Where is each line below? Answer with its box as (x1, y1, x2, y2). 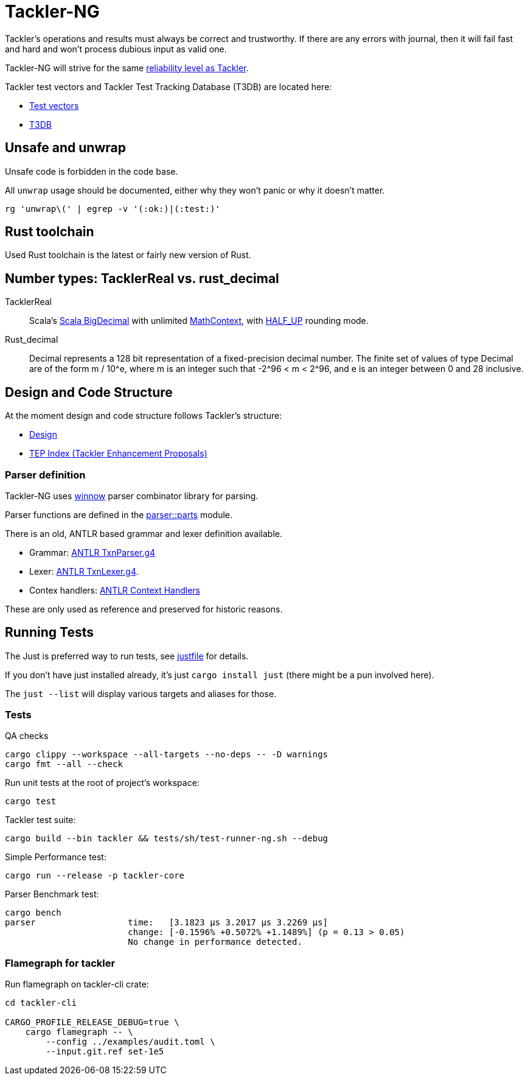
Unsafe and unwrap (5, 140, 126, 156)
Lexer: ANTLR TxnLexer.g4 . (29, 566, 139, 577)
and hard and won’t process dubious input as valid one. (5, 43, 227, 54)
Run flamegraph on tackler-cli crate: (5, 979, 149, 990)
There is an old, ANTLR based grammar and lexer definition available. (5, 528, 283, 539)
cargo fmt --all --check (5, 759, 123, 770)
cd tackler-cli (5, 998, 77, 1008)
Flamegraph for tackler (5, 956, 116, 969)
